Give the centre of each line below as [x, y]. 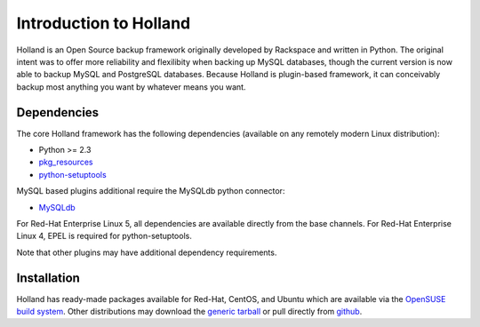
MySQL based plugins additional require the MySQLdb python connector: [151, 191]
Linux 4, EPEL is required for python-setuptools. [104, 236]
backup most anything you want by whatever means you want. [131, 87]
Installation [48, 278]
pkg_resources [66, 162]
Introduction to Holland [104, 23]
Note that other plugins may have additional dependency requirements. [147, 252]
